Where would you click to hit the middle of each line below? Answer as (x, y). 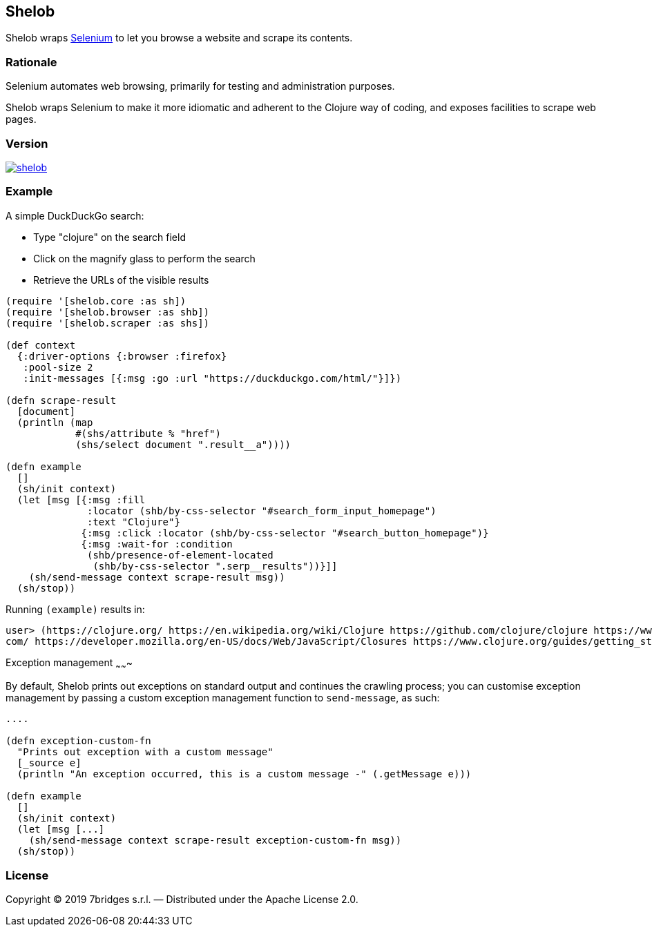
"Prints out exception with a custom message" (145, 752)
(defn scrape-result (61, 400)
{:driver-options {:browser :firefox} (122, 356)
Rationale (31, 62)
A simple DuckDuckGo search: (75, 215)
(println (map (55, 422)
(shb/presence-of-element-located (180, 555)
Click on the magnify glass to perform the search (144, 258)
